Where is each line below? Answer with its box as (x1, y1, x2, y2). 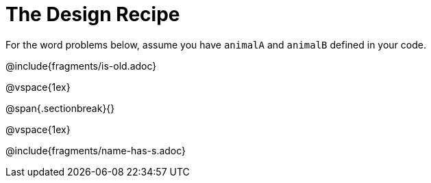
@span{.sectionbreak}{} (5, 102, 115, 114)
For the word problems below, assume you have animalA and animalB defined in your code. (5, 38, 426, 51)
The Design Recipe (5, 3, 180, 26)
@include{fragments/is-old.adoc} (5, 59, 157, 72)
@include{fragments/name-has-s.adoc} (5, 144, 186, 156)
